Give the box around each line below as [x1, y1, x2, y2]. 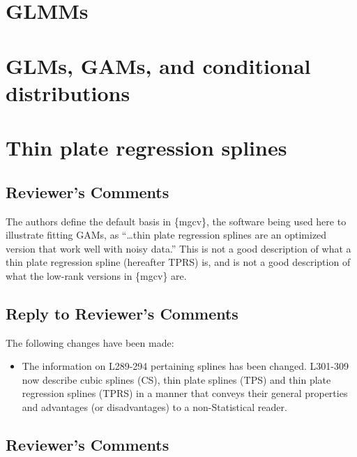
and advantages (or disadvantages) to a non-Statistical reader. [22, 400, 287, 414]
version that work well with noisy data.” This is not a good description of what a [6, 241, 351, 255]
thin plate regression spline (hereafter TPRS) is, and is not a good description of [6, 255, 351, 269]
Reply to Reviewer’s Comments [6, 302, 238, 324]
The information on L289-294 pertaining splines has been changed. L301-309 [22, 359, 349, 373]
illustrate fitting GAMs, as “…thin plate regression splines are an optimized [6, 227, 327, 242]
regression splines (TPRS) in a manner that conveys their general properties [22, 386, 348, 400]
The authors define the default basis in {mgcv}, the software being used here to [6, 213, 347, 228]
